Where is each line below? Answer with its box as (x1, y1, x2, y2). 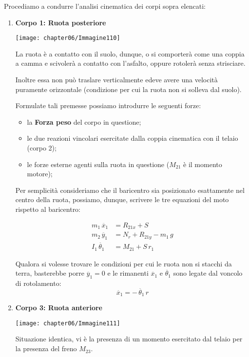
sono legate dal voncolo (173, 268, 243, 278)
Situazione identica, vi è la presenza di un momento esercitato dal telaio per (15, 334, 243, 344)
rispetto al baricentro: (15, 204, 81, 214)
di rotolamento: (15, 278, 61, 288)
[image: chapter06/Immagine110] (15, 35, 120, 42)
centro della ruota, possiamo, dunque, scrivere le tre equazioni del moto (15, 194, 229, 205)
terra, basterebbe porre (15, 268, 84, 278)
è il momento (183, 159, 222, 169)
